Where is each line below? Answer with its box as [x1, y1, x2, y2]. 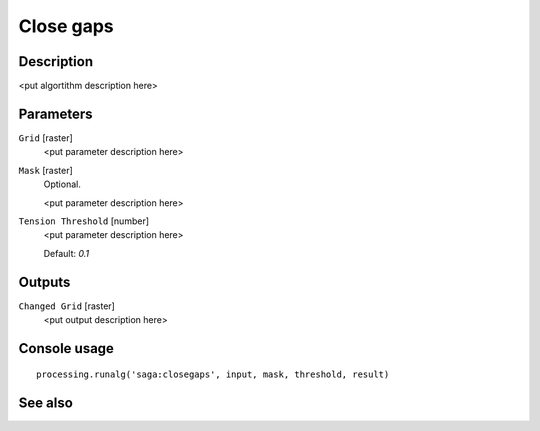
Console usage [18, 340, 115, 357]
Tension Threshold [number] [18, 215, 150, 227]
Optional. [43, 178, 82, 190]
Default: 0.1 [43, 247, 90, 259]
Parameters [18, 105, 93, 122]
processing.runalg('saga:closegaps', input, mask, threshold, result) [36, 369, 390, 380]
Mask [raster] [18, 164, 74, 176]
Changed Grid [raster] [18, 300, 115, 312]
